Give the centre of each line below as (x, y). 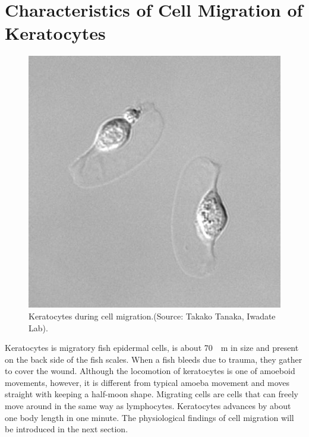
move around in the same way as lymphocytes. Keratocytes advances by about (148, 406)
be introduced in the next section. (67, 429)
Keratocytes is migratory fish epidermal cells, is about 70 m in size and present (152, 348)
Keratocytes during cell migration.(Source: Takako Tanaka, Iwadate (152, 316)
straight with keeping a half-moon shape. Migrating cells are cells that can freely (152, 394)
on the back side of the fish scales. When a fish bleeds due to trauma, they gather (154, 359)
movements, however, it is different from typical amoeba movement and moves (147, 382)
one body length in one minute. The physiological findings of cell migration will (149, 417)
